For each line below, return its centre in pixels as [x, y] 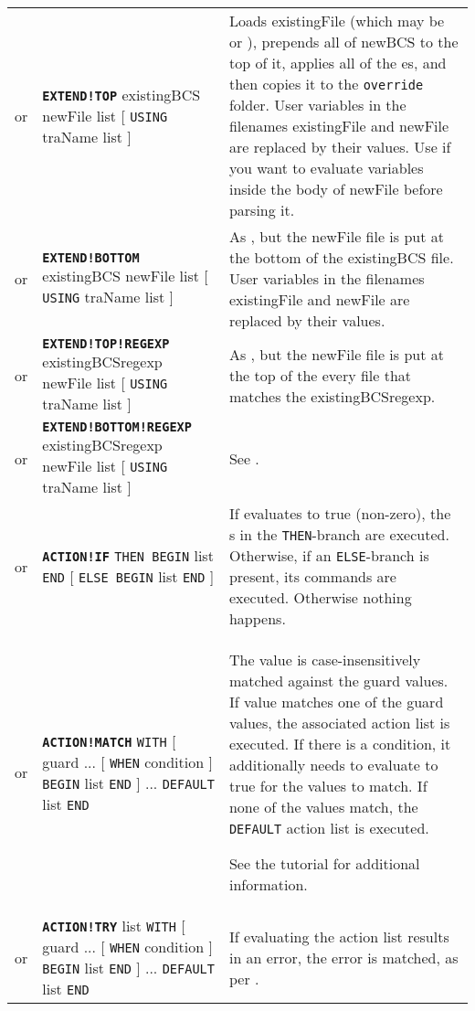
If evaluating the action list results [339, 936]
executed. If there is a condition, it [340, 744]
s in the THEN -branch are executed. [339, 534]
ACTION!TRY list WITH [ [114, 926]
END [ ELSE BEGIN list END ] [128, 576]
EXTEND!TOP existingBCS [121, 94]
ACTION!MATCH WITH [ [109, 740]
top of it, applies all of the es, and [338, 63]
